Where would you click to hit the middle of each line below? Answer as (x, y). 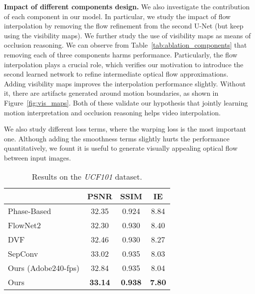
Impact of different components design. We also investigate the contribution (127, 6)
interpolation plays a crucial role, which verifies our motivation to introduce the (124, 64)
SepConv (23, 253)
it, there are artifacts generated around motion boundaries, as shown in (111, 93)
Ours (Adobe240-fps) (44, 267)
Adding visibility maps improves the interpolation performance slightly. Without (125, 83)
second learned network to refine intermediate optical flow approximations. (116, 74)
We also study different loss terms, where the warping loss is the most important (125, 129)
